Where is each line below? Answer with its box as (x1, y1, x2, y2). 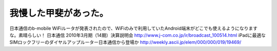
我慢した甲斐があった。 (9, 8, 109, 19)
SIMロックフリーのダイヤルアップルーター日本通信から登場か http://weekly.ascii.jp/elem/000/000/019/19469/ (9, 39, 242, 45)
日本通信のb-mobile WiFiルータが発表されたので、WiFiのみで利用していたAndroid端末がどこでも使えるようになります (9, 25, 258, 31)
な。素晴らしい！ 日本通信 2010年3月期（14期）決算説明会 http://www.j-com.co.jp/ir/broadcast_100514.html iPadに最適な (9, 32, 266, 38)
